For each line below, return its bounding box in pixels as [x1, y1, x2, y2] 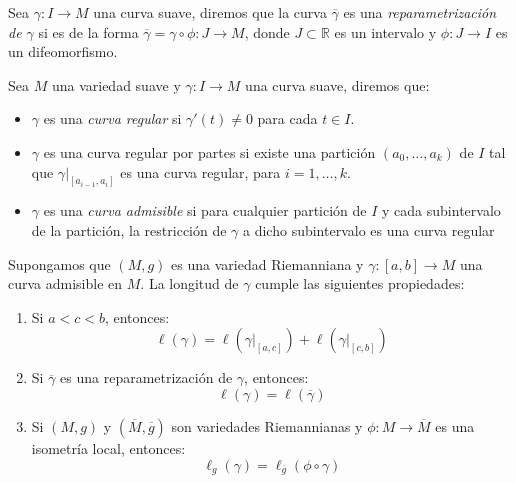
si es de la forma [38, 21, 139, 42]
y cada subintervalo [382, 200, 501, 221]
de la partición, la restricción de [31, 220, 227, 241]
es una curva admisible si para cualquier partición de [43, 200, 367, 221]
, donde [244, 21, 290, 42]
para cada [257, 108, 318, 129]
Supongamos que [8, 253, 111, 274]
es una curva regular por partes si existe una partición [43, 141, 376, 162]
